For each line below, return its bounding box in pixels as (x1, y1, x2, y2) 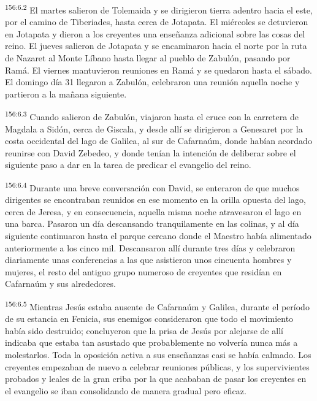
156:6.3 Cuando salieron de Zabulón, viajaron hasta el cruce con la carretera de (5, 109, 299, 123)
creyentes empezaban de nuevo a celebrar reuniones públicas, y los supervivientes (5, 360, 310, 373)
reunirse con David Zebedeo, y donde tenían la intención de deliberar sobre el (5, 146, 296, 159)
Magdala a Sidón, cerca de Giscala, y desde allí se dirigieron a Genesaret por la (5, 122, 303, 135)
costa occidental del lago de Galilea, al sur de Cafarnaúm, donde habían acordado (5, 134, 312, 147)
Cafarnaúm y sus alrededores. (5, 277, 116, 290)
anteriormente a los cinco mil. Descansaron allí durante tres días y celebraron (5, 241, 296, 254)
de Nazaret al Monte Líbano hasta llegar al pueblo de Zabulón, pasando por (5, 52, 291, 64)
